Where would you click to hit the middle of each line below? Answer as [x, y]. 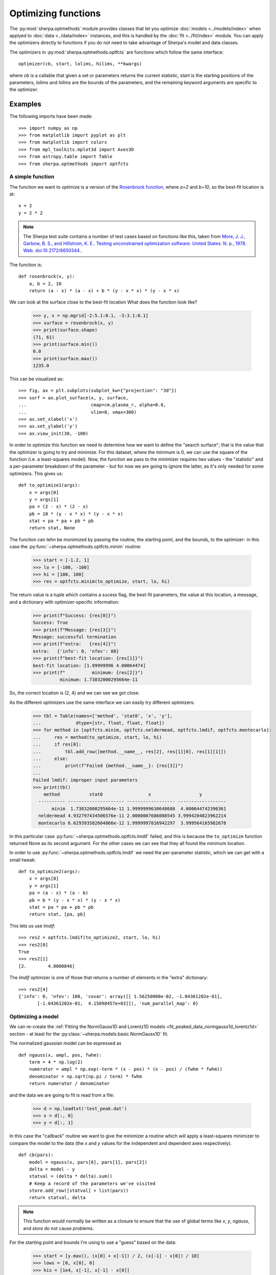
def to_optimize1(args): [49, 485]
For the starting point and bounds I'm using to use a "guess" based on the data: [93, 1242]
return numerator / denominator [69, 1083]
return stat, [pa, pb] [57, 914]
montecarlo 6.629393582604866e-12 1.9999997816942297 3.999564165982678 [132, 823]
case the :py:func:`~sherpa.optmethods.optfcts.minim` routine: [75, 547]
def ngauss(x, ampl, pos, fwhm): [60, 1055]
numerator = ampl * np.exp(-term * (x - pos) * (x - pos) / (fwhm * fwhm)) [126, 1069]
